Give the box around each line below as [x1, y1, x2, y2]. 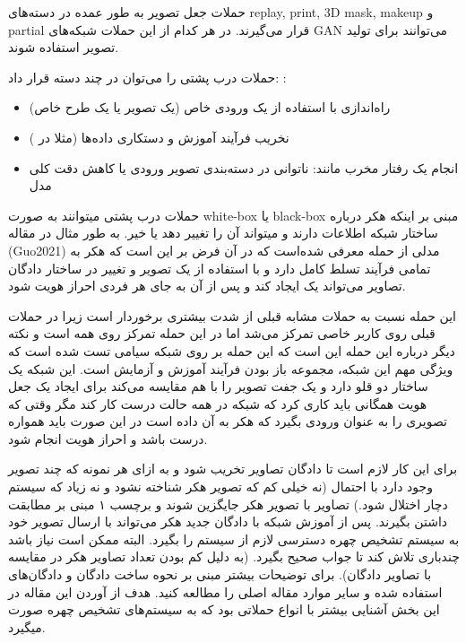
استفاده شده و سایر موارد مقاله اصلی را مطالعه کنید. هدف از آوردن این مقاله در [8, 582, 443, 601]
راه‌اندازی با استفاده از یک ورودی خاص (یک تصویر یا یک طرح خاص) [29, 98, 391, 117]
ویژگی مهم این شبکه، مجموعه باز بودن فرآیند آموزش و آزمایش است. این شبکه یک [8, 359, 453, 378]
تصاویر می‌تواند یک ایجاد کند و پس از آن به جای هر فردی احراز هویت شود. [8, 276, 406, 295]
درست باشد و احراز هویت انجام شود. [8, 429, 208, 447]
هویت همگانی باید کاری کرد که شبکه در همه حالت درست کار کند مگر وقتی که [8, 394, 427, 413]
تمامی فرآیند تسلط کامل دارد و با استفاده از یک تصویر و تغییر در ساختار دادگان [8, 258, 431, 277]
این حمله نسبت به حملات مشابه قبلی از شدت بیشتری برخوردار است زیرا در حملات [8, 306, 457, 325]
